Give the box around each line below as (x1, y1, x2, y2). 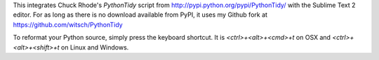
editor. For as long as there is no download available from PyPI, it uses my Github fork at (13, 10, 268, 19)
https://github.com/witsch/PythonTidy (13, 20, 123, 29)
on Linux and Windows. (60, 43, 129, 52)
